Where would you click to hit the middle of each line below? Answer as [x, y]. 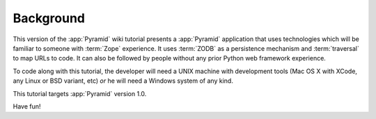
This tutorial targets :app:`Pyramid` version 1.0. [80, 93]
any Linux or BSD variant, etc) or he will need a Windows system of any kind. [123, 81]
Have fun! [27, 106]
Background [49, 18]
